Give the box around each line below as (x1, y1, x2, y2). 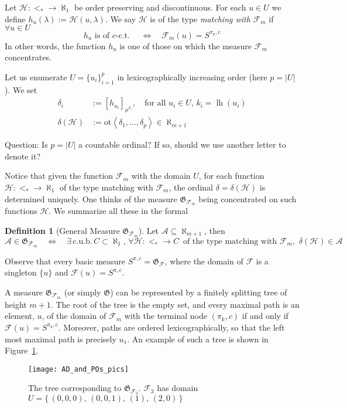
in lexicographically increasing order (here (117, 70, 267, 83)
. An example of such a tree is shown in (127, 332, 269, 345)
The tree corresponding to (28, 382, 122, 394)
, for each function (198, 169, 264, 182)
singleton (5, 266, 37, 278)
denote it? (5, 149, 41, 162)
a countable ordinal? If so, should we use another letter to (78, 138, 286, 151)
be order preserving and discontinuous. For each (74, 1, 246, 13)
